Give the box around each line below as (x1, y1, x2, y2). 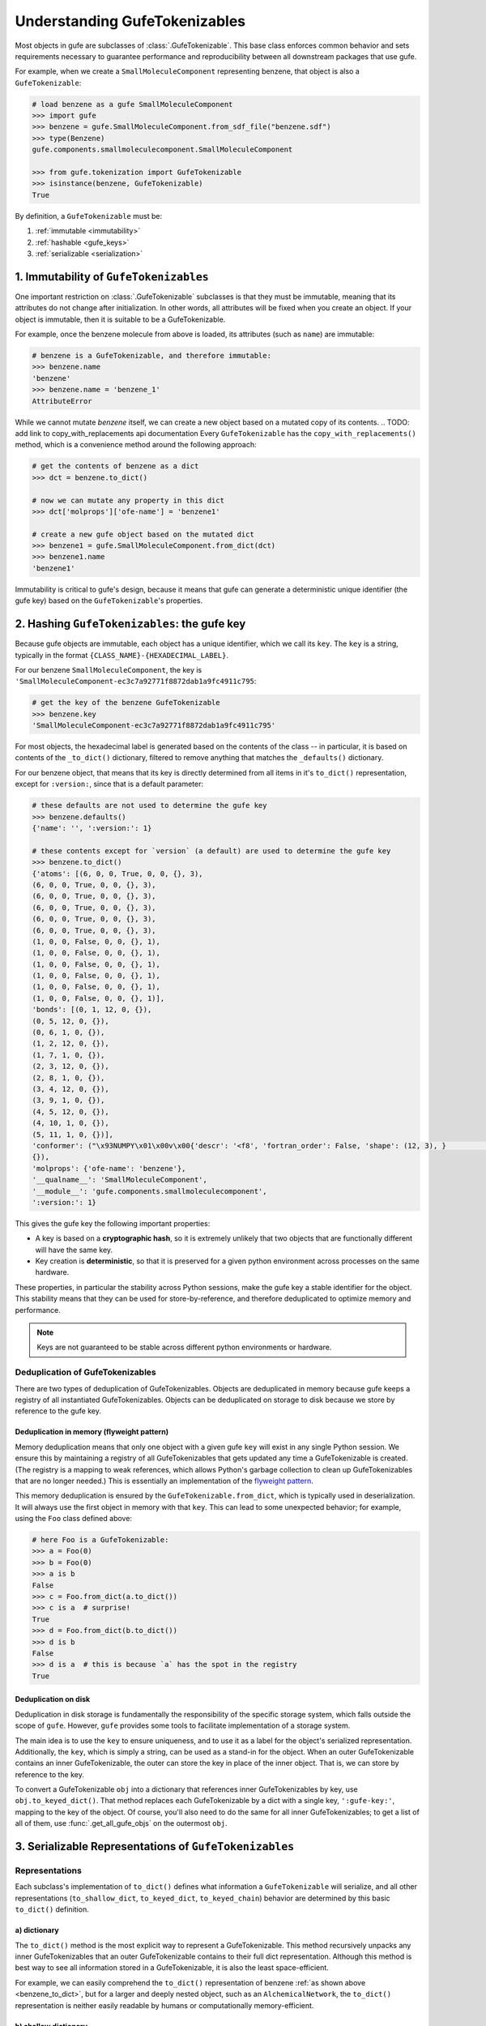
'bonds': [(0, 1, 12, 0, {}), (32, 1005, 152, 1015)
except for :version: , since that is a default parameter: (15, 779, 204, 789)
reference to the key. (15, 1769, 84, 1779)
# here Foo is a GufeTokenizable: (32, 1536, 169, 1545)
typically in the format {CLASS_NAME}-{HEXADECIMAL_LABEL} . (15, 650, 228, 660)
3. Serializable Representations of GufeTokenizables (15, 1840, 295, 1853)
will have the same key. (35, 1245, 113, 1254)
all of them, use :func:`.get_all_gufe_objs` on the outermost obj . (15, 1819, 228, 1828)
